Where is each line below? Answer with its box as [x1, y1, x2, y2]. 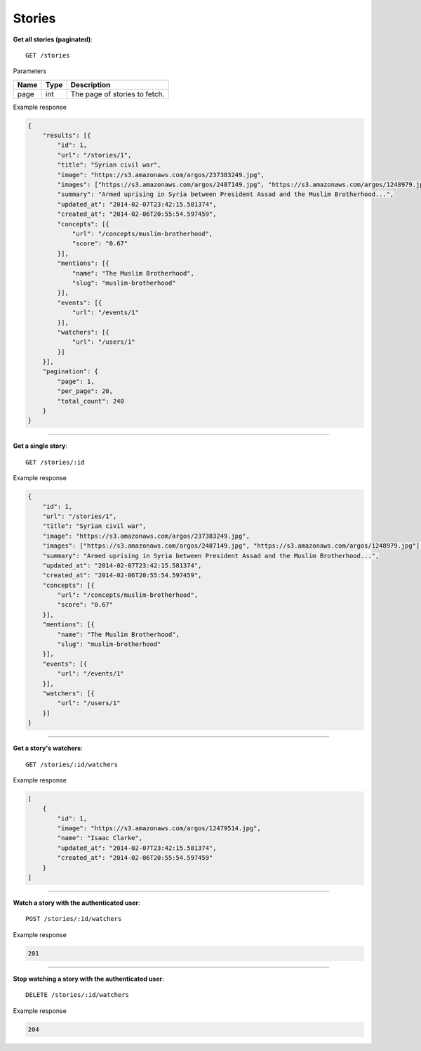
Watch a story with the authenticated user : [13, 898, 140, 907]
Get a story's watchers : [13, 744, 83, 752]
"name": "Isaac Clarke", [57, 834, 143, 842]
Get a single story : [13, 441, 68, 450]
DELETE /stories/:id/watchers [25, 991, 130, 999]
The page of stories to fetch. [70, 89, 165, 98]
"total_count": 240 [57, 397, 124, 405]
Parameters [13, 67, 47, 75]
